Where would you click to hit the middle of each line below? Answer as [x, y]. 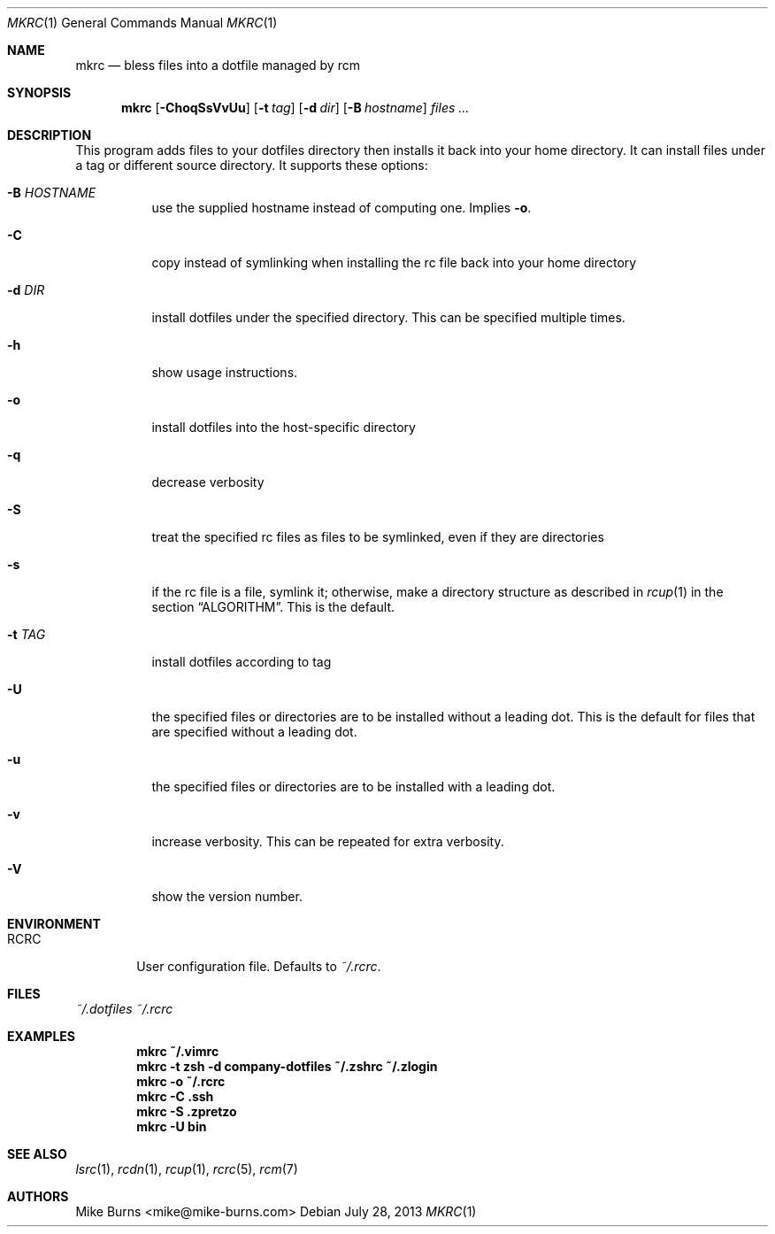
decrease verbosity [208, 482]
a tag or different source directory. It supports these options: [252, 165]
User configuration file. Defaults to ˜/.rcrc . [259, 966]
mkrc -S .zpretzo [187, 1111]
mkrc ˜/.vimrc [178, 1051]
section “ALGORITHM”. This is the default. [273, 607]
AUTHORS [38, 1196]
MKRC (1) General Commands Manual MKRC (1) [142, 23]
